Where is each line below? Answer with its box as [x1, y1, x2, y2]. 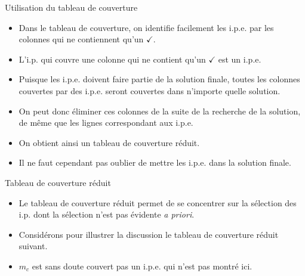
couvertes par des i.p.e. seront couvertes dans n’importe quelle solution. [19, 84, 281, 97]
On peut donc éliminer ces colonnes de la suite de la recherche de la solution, [19, 104, 301, 117]
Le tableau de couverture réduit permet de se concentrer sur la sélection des [19, 196, 297, 209]
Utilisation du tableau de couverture [5, 1, 138, 13]
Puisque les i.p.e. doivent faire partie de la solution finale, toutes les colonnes [19, 73, 300, 85]
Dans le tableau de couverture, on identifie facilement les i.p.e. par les [19, 21, 274, 33]
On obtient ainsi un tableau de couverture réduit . [19, 136, 200, 148]
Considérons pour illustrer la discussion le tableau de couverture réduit [19, 228, 279, 240]
